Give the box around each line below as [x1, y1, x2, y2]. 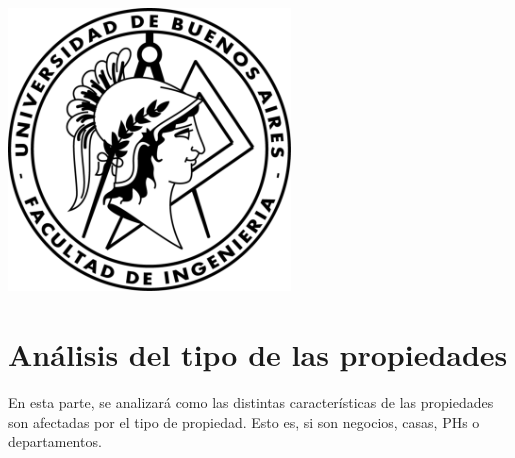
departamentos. [8, 431, 102, 452]
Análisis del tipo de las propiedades [8, 334, 508, 375]
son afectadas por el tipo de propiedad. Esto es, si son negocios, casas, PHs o [8, 411, 480, 432]
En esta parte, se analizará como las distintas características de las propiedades [8, 392, 494, 413]
